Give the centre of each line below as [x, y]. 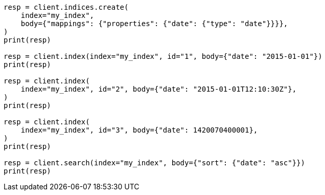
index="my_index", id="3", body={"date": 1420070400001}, [139, 130]
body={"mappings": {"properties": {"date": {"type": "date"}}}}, [154, 24]
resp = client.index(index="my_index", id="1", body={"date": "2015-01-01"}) [163, 56]
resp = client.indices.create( [66, 7]
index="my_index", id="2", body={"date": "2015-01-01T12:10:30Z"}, [159, 89]
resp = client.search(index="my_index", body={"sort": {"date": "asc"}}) [155, 163]
